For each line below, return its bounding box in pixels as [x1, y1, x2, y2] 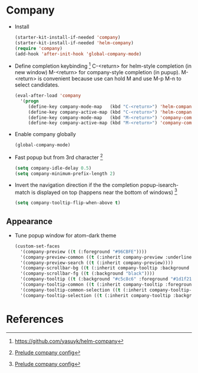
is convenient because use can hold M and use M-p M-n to [38, 75, 181, 82]
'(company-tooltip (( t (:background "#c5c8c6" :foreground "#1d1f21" [20, 276, 194, 282]
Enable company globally [14, 131, 77, 138]
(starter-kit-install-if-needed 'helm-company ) [14, 39, 134, 46]
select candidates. [14, 81, 60, 88]
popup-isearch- [140, 181, 179, 189]
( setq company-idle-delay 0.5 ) [14, 165, 92, 171]
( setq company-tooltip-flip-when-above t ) [14, 200, 121, 206]
